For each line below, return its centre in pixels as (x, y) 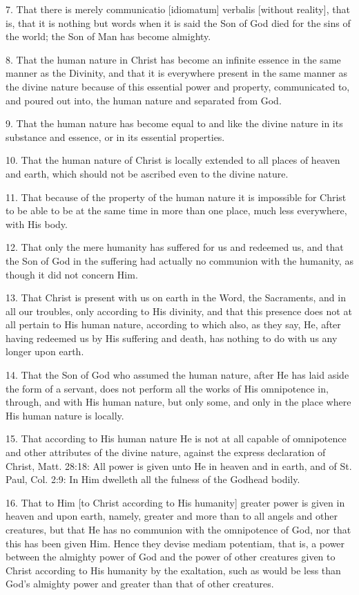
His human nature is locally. (65, 415)
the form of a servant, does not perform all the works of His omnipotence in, (167, 388)
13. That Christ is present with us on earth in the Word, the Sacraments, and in (176, 297)
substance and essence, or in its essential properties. (115, 136)
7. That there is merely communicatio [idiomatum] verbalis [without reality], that (178, 9)
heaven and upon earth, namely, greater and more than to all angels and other (172, 516)
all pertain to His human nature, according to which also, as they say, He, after (173, 324)
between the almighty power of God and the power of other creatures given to (171, 557)
